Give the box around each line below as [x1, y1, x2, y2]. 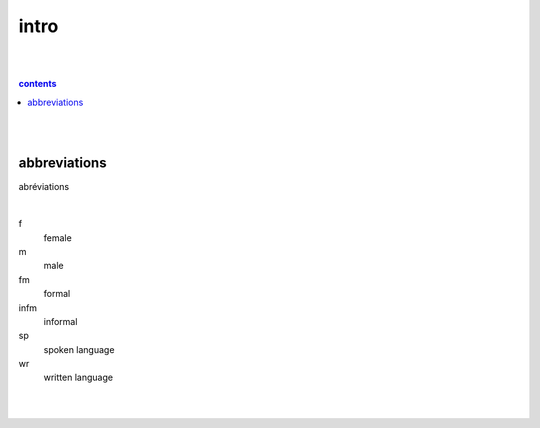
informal [43, 315, 78, 327]
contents [18, 78, 57, 90]
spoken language [43, 343, 115, 355]
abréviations [18, 181, 70, 193]
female [43, 231, 72, 244]
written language [43, 371, 114, 384]
